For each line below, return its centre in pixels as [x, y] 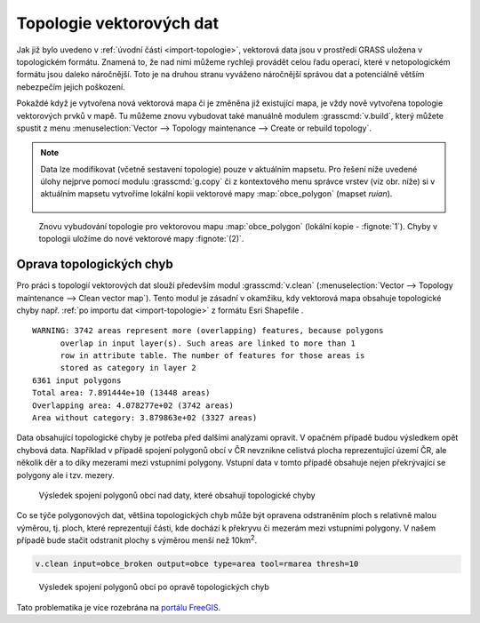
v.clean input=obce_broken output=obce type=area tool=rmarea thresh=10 [197, 564]
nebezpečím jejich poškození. [71, 87]
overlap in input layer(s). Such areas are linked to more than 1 [208, 343]
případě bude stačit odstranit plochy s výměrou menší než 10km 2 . [137, 539]
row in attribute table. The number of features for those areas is [212, 356]
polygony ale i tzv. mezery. [65, 475]
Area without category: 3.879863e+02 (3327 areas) [145, 418]
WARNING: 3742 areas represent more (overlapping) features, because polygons [208, 331]
